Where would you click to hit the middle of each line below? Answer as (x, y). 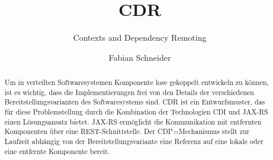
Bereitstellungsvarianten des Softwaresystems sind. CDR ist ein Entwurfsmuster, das (135, 102)
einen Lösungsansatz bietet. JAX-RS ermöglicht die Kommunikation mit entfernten (133, 121)
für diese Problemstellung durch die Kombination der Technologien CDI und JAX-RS (136, 112)
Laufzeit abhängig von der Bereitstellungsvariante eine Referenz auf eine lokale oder (134, 141)
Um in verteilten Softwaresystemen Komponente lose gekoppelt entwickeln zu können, (136, 82)
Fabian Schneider (140, 57)
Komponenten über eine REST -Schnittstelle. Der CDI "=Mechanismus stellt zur (127, 131)
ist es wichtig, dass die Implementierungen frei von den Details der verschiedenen (129, 92)
